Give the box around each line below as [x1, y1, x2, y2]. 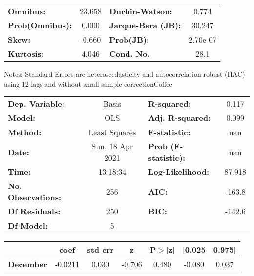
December [8, 258, 47, 270]
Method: [8, 126, 42, 138]
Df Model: [8, 220, 48, 231]
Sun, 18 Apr [91, 140, 133, 152]
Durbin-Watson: [109, 5, 172, 17]
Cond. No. [109, 48, 150, 59]
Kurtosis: [8, 48, 44, 59]
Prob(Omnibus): [8, 20, 72, 31]
